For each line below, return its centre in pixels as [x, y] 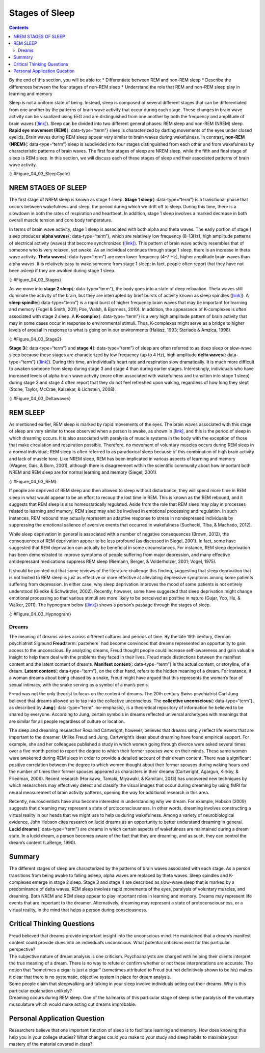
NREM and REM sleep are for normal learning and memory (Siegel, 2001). [83, 472]
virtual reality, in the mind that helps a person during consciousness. [78, 910]
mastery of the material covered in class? [51, 1044]
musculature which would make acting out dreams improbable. [73, 1004]
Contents [19, 28]
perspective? [22, 949]
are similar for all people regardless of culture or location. [67, 721]
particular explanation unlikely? [40, 991]
